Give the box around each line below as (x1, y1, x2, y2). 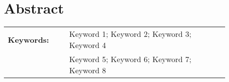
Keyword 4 (69, 39, 106, 51)
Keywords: (8, 33, 49, 45)
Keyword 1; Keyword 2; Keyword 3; (69, 28, 191, 40)
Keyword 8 (69, 65, 106, 76)
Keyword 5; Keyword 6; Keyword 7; (69, 53, 191, 65)
